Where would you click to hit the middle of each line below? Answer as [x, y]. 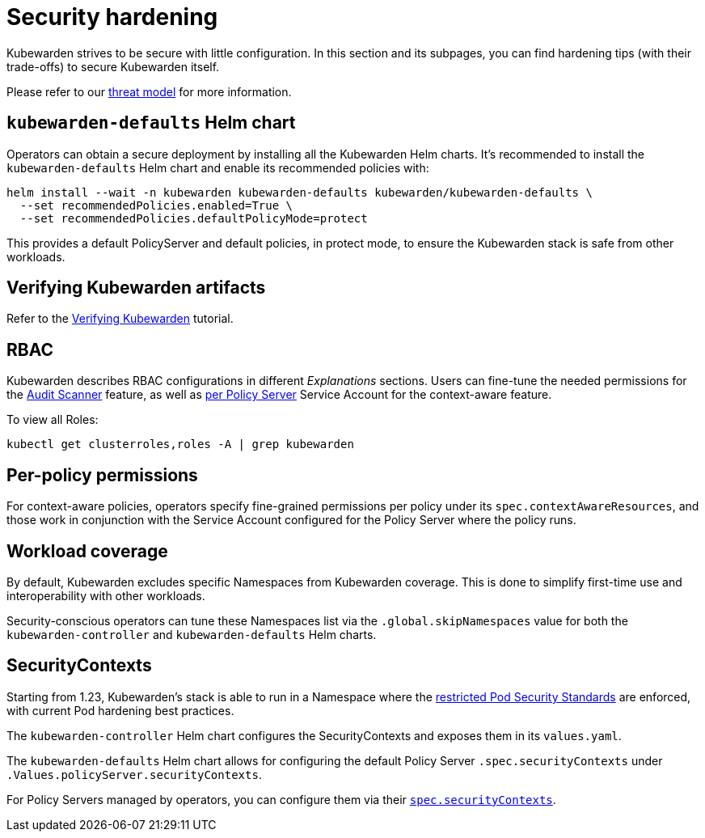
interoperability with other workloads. [106, 595]
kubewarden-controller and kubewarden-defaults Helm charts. [192, 634]
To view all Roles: [53, 420]
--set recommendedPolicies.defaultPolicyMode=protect [194, 218]
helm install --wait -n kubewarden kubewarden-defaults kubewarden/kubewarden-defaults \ [300, 192]
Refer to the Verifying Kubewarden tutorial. [120, 319]
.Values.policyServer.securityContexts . [134, 774]
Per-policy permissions [102, 475]
